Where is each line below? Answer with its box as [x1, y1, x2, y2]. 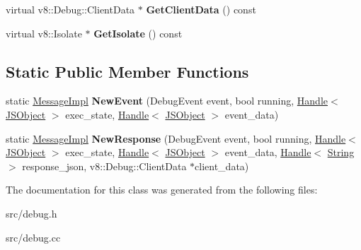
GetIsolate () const [93, 25, 183, 40]
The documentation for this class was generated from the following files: [6, 182, 318, 197]
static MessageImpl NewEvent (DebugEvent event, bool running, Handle [6, 93, 328, 108]
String [327, 145, 355, 160]
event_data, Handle [224, 145, 311, 160]
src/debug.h [6, 206, 57, 220]
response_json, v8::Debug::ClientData [22, 158, 187, 173]
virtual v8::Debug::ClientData [6, 2, 135, 16]
